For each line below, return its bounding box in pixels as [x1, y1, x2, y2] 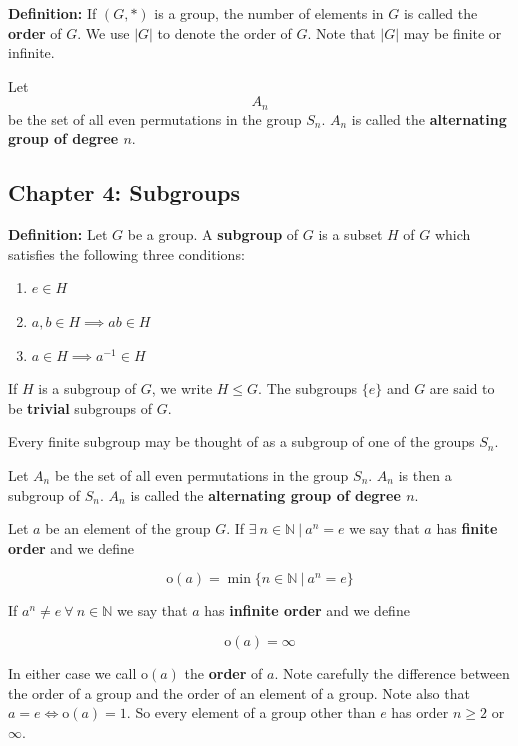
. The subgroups [258, 378, 358, 399]
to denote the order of [157, 22, 292, 43]
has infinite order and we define [204, 600, 410, 621]
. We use [77, 22, 130, 43]
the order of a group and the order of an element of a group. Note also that [8, 682, 470, 703]
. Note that [307, 22, 376, 43]
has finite [436, 518, 498, 539]
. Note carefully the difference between [274, 662, 510, 683]
